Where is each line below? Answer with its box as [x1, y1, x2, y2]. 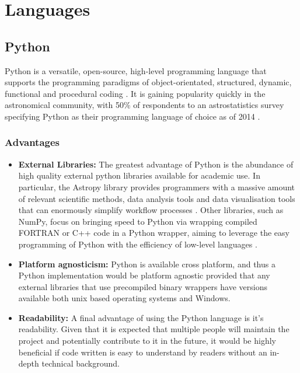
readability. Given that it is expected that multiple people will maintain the [18, 323, 289, 335]
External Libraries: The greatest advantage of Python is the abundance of [18, 158, 294, 170]
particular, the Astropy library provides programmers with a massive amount [18, 180, 295, 193]
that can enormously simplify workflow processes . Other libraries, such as [18, 204, 284, 216]
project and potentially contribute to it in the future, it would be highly [18, 334, 276, 347]
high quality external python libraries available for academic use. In [18, 169, 260, 182]
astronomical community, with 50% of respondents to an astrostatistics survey [5, 99, 284, 111]
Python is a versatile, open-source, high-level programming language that [5, 64, 267, 76]
